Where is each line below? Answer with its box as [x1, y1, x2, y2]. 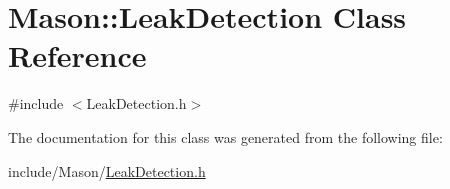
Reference [8, 35, 147, 76]
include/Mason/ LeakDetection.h [8, 160, 206, 181]
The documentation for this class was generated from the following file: [8, 126, 443, 147]
